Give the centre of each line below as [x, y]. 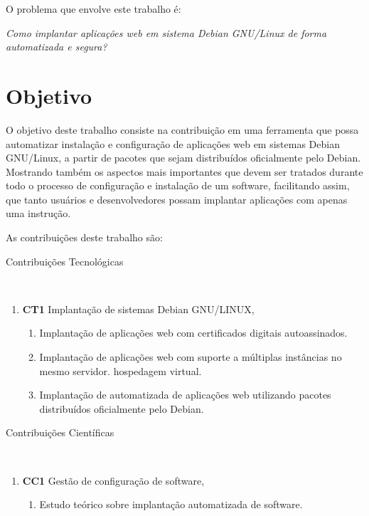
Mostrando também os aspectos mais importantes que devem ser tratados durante [184, 171]
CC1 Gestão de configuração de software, [113, 480]
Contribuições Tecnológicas [65, 261]
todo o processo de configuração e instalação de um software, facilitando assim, [178, 185]
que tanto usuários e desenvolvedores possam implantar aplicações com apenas [177, 199]
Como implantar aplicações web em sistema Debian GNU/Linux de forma [166, 32]
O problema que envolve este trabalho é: [93, 9]
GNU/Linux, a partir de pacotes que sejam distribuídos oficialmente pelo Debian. [183, 158]
